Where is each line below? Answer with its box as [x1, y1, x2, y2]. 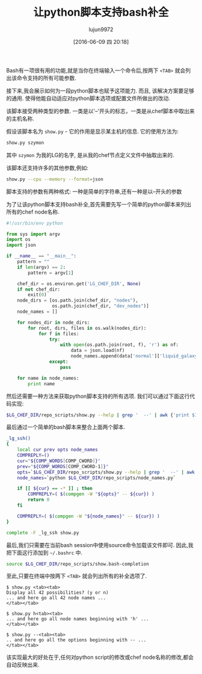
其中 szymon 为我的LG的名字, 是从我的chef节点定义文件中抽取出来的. [6, 151, 174, 158]
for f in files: [38, 330, 79, 337]
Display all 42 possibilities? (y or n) [6, 590, 109, 596]
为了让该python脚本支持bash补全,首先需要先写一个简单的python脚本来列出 [6, 200, 192, 208]
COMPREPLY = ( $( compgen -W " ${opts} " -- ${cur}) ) [28, 491, 155, 497]
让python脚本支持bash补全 [32, 5, 170, 19]
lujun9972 [88, 25, 114, 33]
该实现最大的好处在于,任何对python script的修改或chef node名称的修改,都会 [6, 654, 194, 661]
